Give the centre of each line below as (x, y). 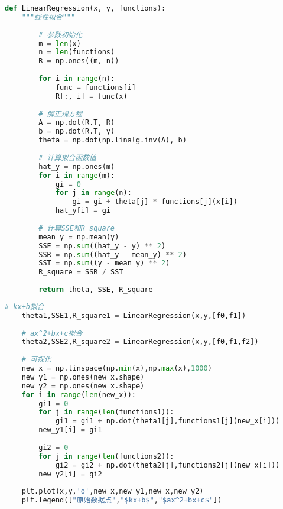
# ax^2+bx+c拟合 (52, 333)
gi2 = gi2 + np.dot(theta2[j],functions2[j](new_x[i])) (167, 465)
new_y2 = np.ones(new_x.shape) (83, 386)
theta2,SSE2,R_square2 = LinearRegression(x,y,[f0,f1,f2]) (140, 342)
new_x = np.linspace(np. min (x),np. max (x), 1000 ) (117, 368)
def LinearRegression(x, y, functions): (85, 8)
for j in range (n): (93, 193)
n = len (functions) (77, 52)
